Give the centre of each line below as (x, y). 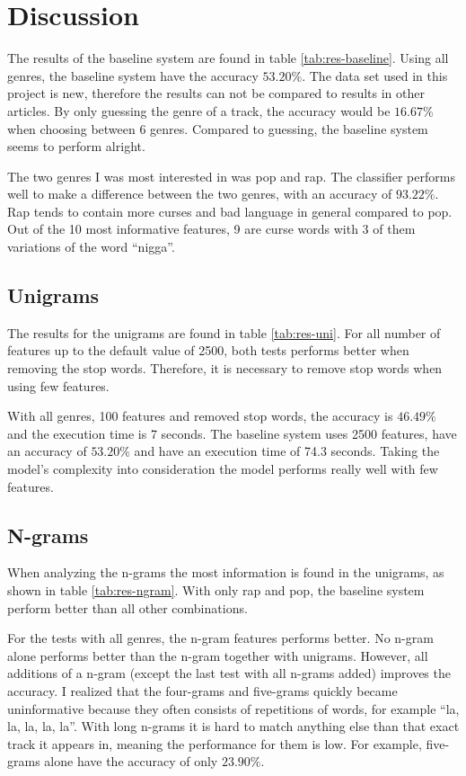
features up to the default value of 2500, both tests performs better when (208, 350)
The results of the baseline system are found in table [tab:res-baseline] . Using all (228, 58)
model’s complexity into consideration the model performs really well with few (223, 469)
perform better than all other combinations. (127, 607)
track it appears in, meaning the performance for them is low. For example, (215, 743)
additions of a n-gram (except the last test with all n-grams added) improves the (229, 673)
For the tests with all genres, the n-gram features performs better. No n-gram (220, 638)
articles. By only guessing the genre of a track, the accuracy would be (199, 110)
